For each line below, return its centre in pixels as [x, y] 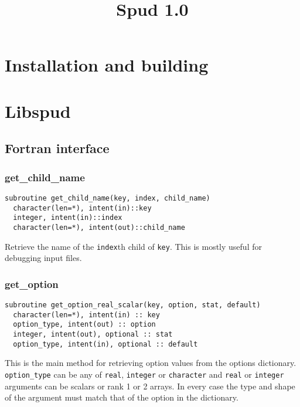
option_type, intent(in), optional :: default [105, 344]
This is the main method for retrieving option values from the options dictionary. [151, 363]
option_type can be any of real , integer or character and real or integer [144, 374]
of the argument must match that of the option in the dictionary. [122, 397]
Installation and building [107, 65]
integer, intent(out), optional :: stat [93, 334]
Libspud [38, 111]
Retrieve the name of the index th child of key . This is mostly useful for [133, 246]
